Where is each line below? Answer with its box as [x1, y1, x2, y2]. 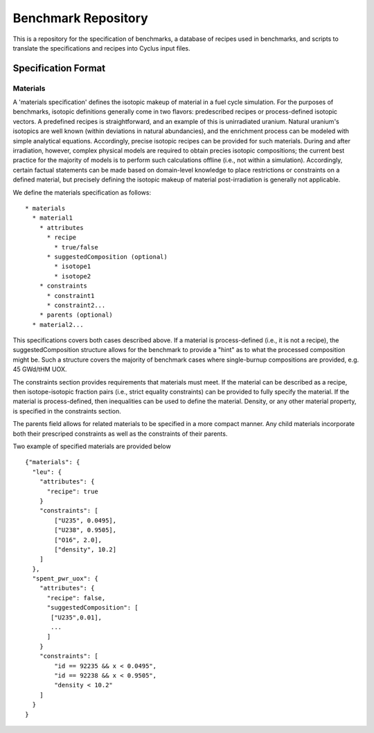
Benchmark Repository [12, 10, 148, 26]
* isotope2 [54, 272, 91, 280]
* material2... [32, 321, 84, 328]
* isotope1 [54, 263, 91, 270]
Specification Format [12, 62, 106, 74]
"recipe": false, [46, 594, 106, 602]
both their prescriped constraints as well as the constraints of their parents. [12, 430, 228, 438]
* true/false [54, 243, 98, 251]
